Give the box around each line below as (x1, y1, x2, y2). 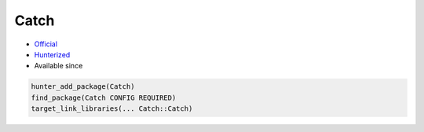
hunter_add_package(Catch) (31, 82, 135, 91)
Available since (34, 61, 83, 71)
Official (34, 39, 58, 49)
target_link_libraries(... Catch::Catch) (31, 104, 193, 113)
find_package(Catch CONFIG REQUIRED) (31, 93, 177, 102)
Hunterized (34, 49, 71, 59)
